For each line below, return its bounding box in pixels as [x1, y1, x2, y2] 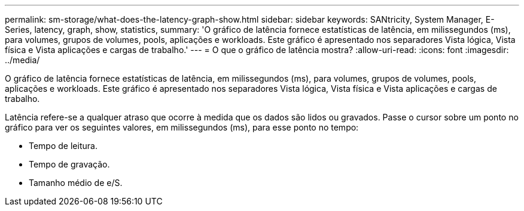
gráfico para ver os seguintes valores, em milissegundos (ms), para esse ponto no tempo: [5, 122, 359, 132]
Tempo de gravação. [29, 159, 110, 169]
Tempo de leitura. [29, 141, 98, 151]
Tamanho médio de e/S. [29, 178, 123, 188]
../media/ [5, 55, 40, 65]
